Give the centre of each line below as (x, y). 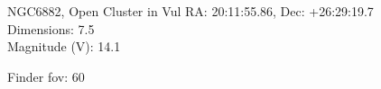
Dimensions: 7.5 (51, 28)
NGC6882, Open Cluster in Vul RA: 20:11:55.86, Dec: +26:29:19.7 (190, 11)
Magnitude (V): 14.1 (64, 46)
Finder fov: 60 (46, 76)
